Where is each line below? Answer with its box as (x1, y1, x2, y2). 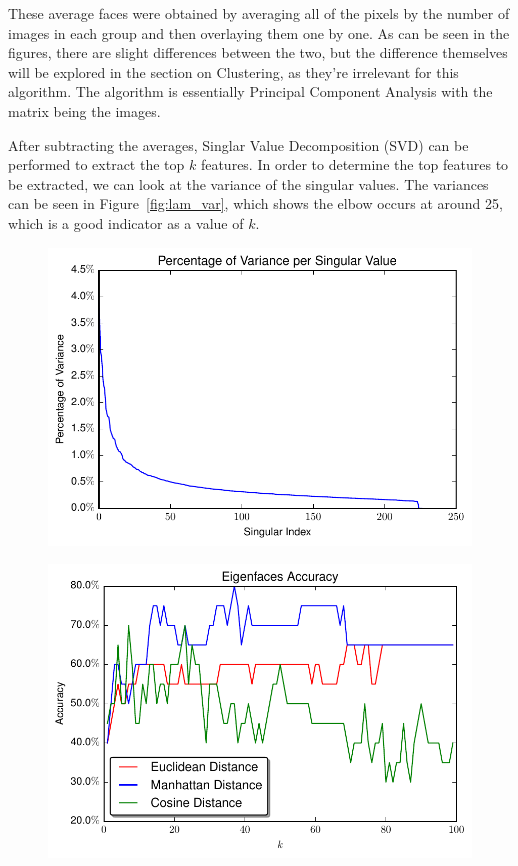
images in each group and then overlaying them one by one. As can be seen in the (8, 22, 510, 43)
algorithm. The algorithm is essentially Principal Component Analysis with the (8, 81, 493, 102)
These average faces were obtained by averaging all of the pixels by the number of (8, 3, 510, 23)
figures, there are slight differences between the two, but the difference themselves (8, 42, 508, 63)
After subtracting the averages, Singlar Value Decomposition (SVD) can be (8, 134, 469, 155)
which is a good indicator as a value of (8, 212, 244, 233)
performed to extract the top (8, 154, 185, 175)
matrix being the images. (8, 100, 161, 121)
